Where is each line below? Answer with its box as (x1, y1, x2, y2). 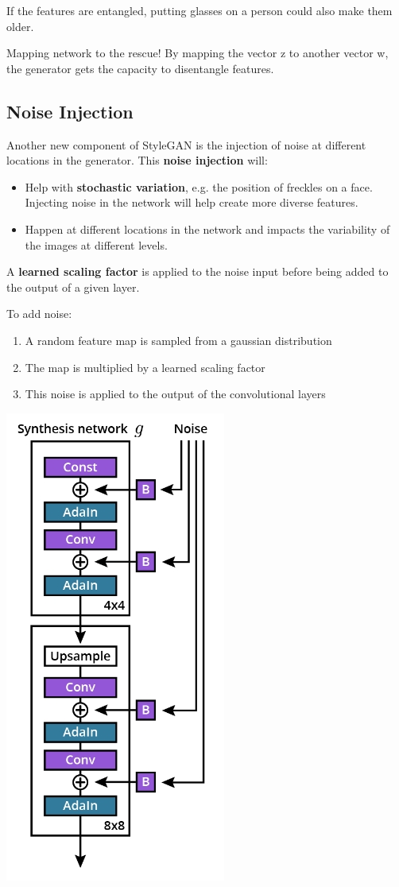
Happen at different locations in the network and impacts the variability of (25, 220, 390, 237)
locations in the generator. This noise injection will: (6, 152, 268, 168)
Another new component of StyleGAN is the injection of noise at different (6, 136, 366, 153)
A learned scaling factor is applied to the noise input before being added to (6, 263, 389, 280)
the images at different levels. (25, 236, 168, 253)
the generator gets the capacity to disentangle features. (6, 60, 274, 76)
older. (6, 17, 34, 34)
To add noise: (6, 305, 72, 322)
